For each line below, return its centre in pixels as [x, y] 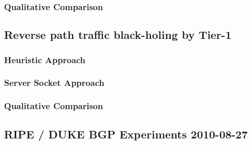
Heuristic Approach [45, 59]
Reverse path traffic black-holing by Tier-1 [118, 35]
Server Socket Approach [54, 83]
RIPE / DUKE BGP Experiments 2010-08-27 [126, 134]
